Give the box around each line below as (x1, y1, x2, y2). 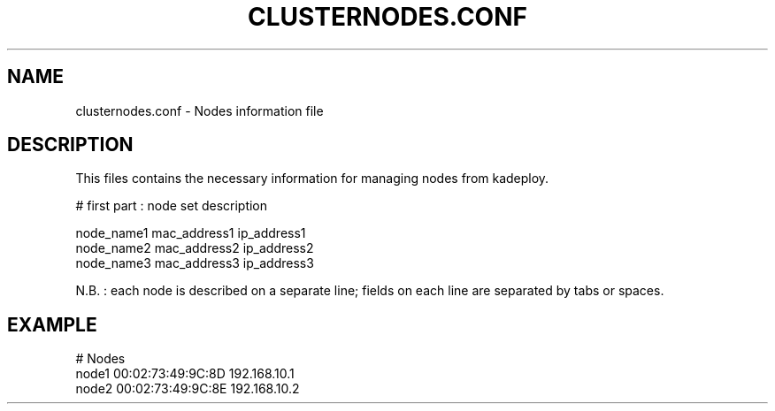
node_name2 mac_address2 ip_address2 (75, 240, 314, 256)
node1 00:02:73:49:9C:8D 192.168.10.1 (75, 366, 295, 382)
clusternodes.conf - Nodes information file (75, 103, 324, 118)
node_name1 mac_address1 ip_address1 (75, 225, 306, 241)
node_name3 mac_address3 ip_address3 (75, 255, 314, 271)
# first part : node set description (75, 198, 268, 214)
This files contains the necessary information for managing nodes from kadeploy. (75, 171, 549, 186)
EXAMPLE (7, 313, 97, 336)
